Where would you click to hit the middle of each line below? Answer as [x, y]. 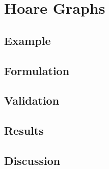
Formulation [37, 70]
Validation [32, 100]
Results [24, 130]
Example [28, 40]
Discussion [32, 160]
